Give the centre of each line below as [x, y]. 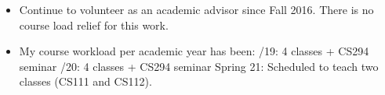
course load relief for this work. [94, 25]
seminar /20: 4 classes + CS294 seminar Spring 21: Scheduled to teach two [199, 66]
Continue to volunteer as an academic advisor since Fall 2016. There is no [196, 9]
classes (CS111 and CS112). [85, 81]
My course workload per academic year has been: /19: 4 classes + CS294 [194, 51]
